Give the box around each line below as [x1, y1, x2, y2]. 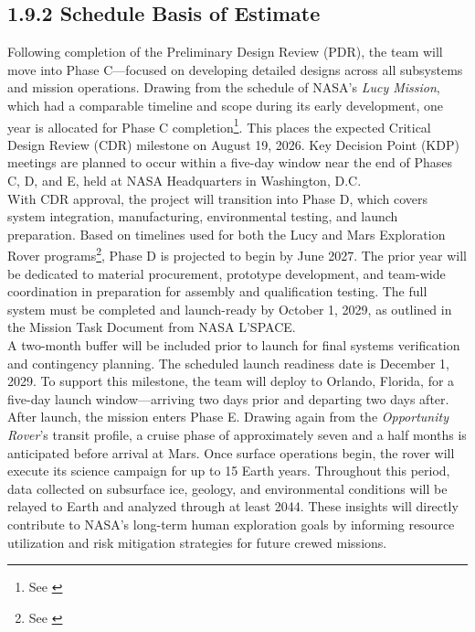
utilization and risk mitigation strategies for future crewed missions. [7, 532, 387, 552]
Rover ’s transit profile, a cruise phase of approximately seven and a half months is [7, 424, 467, 444]
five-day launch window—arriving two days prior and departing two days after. [7, 389, 449, 408]
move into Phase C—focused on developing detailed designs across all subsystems [7, 59, 463, 79]
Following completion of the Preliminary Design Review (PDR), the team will [7, 42, 443, 61]
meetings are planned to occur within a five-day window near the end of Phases [7, 153, 453, 172]
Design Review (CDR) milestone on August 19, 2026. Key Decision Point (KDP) [7, 134, 459, 154]
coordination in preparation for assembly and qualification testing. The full [7, 282, 427, 301]
